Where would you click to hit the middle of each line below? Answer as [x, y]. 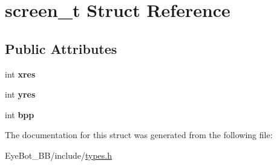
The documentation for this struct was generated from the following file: [139, 135]
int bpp [20, 114]
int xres [20, 74]
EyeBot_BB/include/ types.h [59, 155]
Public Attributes [61, 48]
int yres [20, 94]
